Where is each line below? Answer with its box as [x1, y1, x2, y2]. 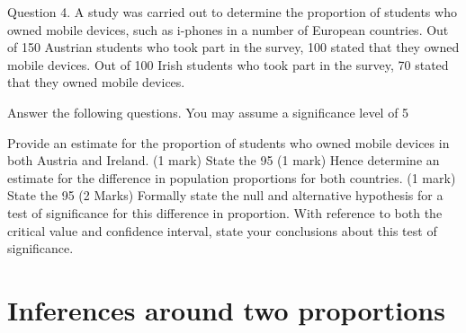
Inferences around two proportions [7, 291, 445, 328]
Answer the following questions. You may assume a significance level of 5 [7, 102, 409, 121]
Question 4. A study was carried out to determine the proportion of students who [7, 3, 457, 21]
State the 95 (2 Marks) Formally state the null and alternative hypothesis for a [7, 186, 444, 205]
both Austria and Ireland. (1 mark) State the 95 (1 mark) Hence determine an [7, 151, 440, 170]
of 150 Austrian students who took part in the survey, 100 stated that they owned [7, 38, 460, 57]
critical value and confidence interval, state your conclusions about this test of [7, 221, 437, 240]
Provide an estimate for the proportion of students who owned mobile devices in [7, 133, 450, 152]
